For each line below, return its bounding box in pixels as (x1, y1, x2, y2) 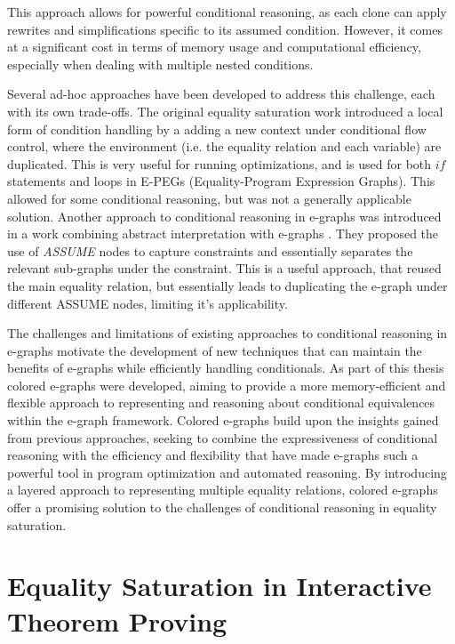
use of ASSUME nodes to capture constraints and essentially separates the (7, 241, 413, 260)
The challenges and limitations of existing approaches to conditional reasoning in (7, 324, 448, 342)
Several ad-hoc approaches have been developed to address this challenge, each (7, 85, 435, 103)
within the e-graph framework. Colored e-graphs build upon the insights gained (7, 411, 439, 430)
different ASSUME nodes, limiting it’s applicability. (7, 294, 288, 312)
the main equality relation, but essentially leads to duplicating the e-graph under (7, 276, 448, 294)
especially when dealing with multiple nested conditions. (7, 54, 314, 73)
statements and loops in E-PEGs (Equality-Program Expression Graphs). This (7, 172, 435, 190)
